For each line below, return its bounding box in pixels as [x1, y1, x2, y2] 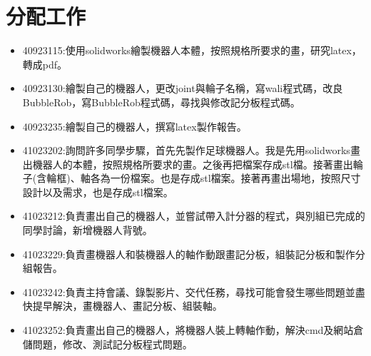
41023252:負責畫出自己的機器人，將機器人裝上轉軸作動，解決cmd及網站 [22, 322, 354, 337]
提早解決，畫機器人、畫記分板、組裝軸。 [32, 298, 223, 313]
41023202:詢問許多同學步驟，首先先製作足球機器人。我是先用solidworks [22, 143, 350, 158]
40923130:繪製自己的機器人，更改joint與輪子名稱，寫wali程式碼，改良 [22, 81, 343, 96]
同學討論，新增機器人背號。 [22, 223, 153, 238]
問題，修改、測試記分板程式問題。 [32, 336, 193, 351]
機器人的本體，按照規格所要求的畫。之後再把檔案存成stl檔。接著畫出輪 [32, 156, 363, 171]
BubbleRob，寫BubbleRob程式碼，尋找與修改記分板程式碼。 [22, 94, 300, 109]
